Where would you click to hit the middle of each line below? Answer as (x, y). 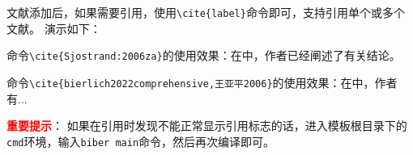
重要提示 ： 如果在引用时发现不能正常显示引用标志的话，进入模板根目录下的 (207, 126)
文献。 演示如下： (54, 28)
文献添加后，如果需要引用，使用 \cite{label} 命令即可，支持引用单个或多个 (206, 12)
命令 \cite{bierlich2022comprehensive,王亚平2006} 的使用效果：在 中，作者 (202, 82)
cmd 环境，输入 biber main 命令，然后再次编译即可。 (141, 141)
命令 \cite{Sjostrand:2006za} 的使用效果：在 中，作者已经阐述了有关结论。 (204, 55)
